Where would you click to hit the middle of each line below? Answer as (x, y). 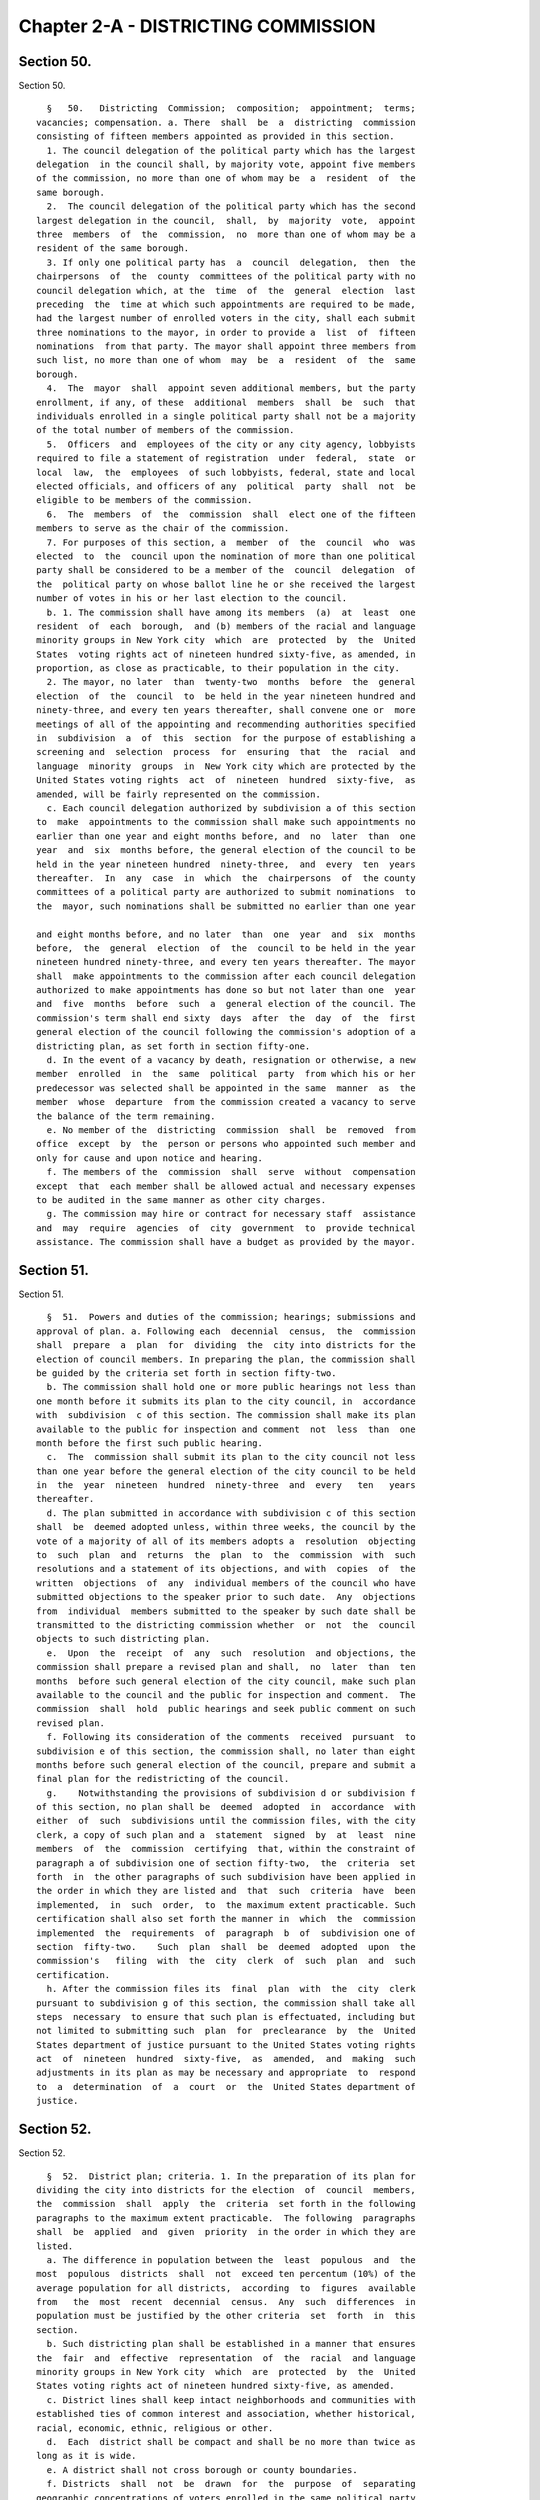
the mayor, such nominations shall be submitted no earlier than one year (226, 906)
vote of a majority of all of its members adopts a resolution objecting (226, 1541)
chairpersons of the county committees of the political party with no (226, 276)
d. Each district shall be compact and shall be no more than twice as (231, 2441)
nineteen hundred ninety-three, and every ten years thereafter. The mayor (226, 962)
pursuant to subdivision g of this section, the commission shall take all (226, 2003)
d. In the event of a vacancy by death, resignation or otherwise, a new (231, 1060)
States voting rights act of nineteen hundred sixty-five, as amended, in (226, 654)
